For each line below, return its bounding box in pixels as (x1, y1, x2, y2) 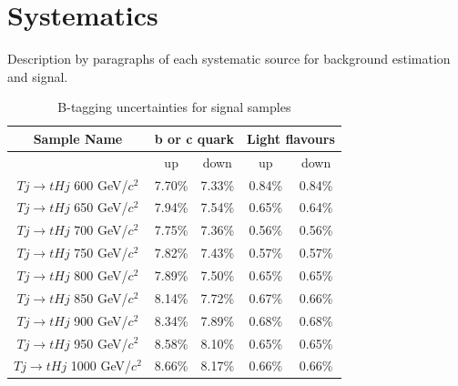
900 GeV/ (74, 310, 128, 330)
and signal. (7, 66, 68, 86)
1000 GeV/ (70, 356, 132, 375)
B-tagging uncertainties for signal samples (57, 97, 291, 117)
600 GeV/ (74, 175, 128, 194)
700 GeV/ (74, 220, 128, 239)
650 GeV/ (74, 198, 128, 217)
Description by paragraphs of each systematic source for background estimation (7, 49, 451, 68)
